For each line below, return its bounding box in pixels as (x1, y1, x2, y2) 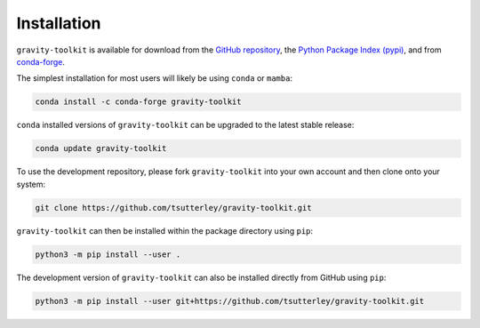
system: (16, 179, 46, 189)
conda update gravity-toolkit (35, 143, 167, 154)
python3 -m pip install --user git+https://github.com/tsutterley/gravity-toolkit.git (35, 296, 425, 306)
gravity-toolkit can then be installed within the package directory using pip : (16, 225, 314, 236)
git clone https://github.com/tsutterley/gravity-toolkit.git (35, 203, 312, 212)
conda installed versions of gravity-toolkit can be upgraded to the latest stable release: (16, 120, 355, 131)
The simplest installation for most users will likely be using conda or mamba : (16, 73, 293, 84)
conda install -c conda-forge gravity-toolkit (35, 97, 242, 107)
